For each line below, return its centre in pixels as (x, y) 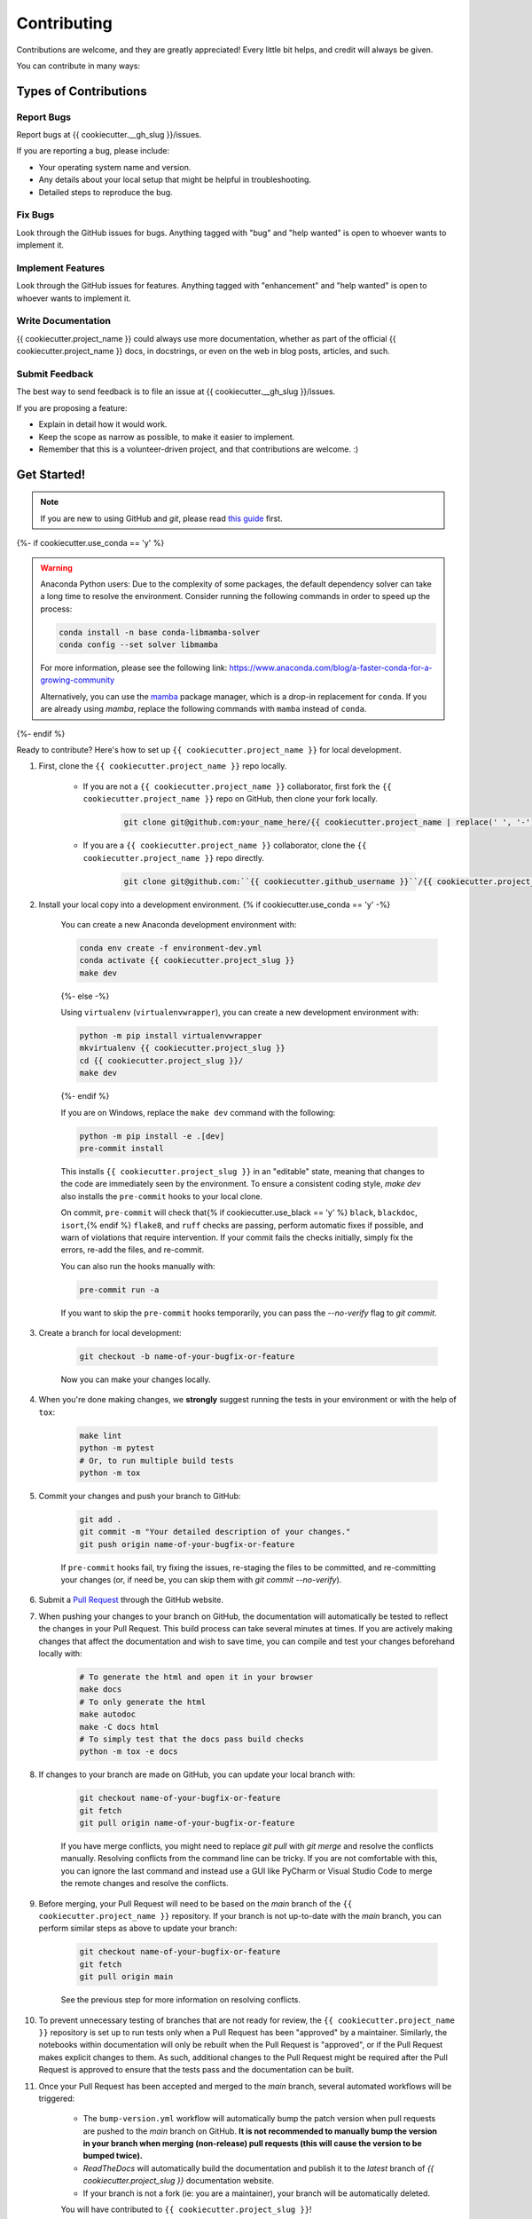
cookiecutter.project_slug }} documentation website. (179, 2181)
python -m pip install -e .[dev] (152, 1136)
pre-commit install (121, 1148)
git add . (101, 1519)
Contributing (64, 23)
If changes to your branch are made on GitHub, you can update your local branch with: (197, 1774)
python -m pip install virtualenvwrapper (171, 1036)
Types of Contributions (82, 91)
